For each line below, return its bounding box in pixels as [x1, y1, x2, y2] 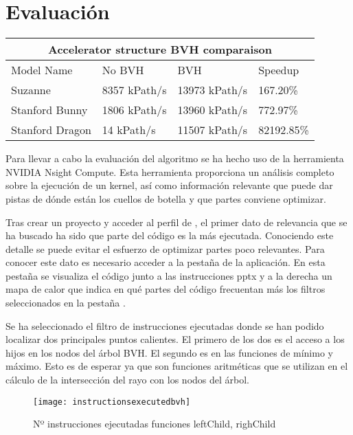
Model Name [11, 62, 73, 78]
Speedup [258, 62, 299, 78]
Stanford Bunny [11, 102, 88, 118]
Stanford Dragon [11, 122, 91, 138]
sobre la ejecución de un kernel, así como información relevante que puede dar [5, 178, 333, 192]
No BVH [102, 62, 144, 78]
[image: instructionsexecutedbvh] [33, 397, 191, 407]
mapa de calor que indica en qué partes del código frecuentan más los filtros [5, 282, 326, 296]
